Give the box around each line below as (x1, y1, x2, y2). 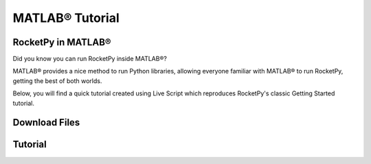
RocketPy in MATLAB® (12, 36, 111, 48)
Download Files (12, 117, 80, 128)
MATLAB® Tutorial (12, 10, 120, 25)
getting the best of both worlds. (12, 76, 102, 85)
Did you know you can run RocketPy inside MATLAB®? (12, 55, 168, 63)
